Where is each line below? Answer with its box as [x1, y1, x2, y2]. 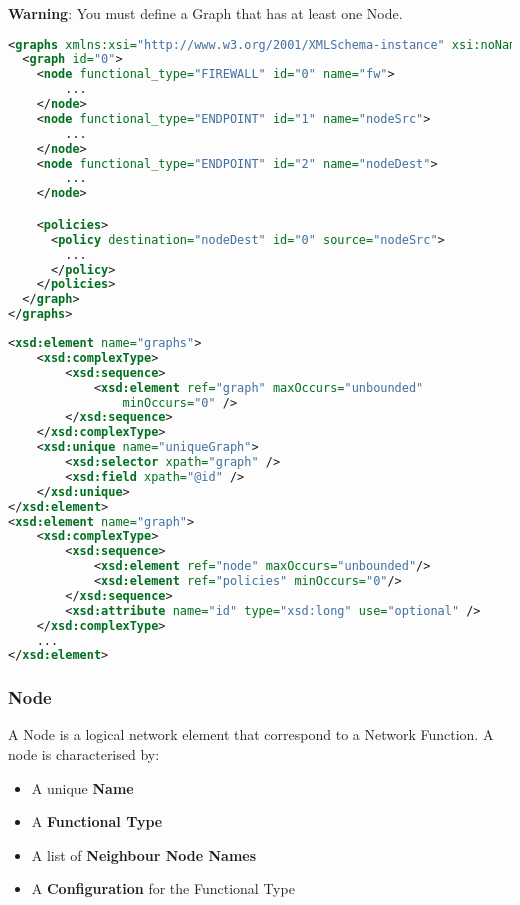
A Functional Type [31, 811, 163, 832]
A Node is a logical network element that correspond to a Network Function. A [8, 724, 494, 745]
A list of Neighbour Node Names [31, 844, 257, 865]
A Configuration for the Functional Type [31, 878, 295, 899]
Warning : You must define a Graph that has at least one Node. [8, 3, 403, 23]
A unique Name [31, 777, 134, 798]
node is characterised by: [8, 744, 160, 765]
